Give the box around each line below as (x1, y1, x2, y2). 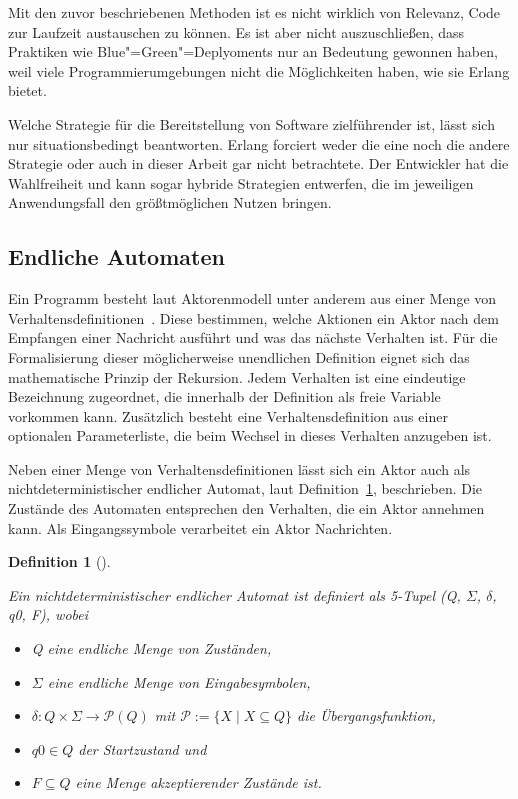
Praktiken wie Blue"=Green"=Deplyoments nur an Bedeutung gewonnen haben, (8, 41, 498, 62)
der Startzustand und (78, 738, 207, 759)
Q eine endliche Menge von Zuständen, (31, 638, 272, 659)
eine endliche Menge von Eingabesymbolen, (47, 671, 311, 692)
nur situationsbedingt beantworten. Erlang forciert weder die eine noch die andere (8, 133, 510, 154)
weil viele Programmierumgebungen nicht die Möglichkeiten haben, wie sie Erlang (8, 60, 510, 81)
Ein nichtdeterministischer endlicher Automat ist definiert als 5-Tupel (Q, (8, 584, 461, 605)
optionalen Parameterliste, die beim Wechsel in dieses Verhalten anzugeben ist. (8, 425, 492, 446)
